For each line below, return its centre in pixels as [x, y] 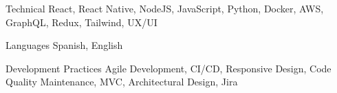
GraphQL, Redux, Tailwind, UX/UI [81, 22]
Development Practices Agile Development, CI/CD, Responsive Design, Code [168, 68]
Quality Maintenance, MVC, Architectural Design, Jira [122, 82]
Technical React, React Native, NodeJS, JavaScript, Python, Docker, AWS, [165, 8]
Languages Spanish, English [64, 45]
